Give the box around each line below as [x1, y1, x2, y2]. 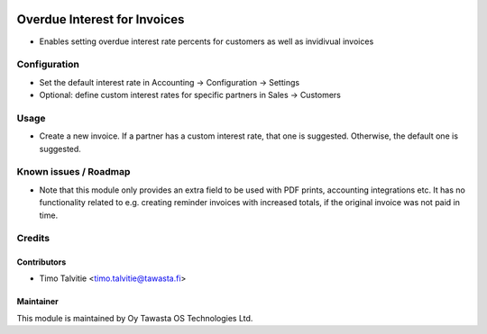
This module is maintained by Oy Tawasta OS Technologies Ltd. [16, 312, 253, 323]
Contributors [16, 257, 67, 267]
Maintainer [16, 296, 59, 307]
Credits [16, 232, 50, 245]
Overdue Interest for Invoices [16, 12, 185, 27]
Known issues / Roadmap [16, 166, 131, 178]
